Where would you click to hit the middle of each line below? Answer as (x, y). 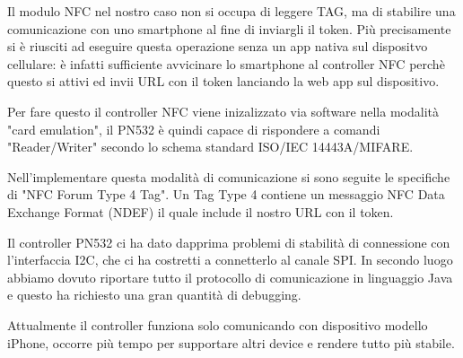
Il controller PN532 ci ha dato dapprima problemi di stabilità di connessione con (229, 242)
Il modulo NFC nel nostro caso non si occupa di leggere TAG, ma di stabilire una (231, 11)
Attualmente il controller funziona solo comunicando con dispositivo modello (218, 324)
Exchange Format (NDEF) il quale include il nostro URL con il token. (201, 211)
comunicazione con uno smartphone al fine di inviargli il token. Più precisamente (229, 28)
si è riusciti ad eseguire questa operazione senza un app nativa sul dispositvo (218, 46)
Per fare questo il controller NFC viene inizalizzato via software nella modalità (223, 111)
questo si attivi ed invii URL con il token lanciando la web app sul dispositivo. (223, 81)
